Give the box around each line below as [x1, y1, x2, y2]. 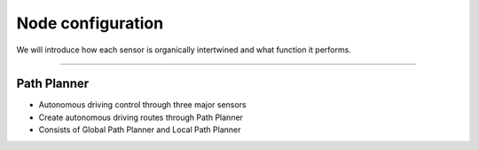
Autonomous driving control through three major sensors [38, 99, 247, 110]
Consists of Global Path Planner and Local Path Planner [38, 124, 241, 135]
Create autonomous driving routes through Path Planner [38, 112, 244, 122]
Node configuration [16, 13, 164, 33]
